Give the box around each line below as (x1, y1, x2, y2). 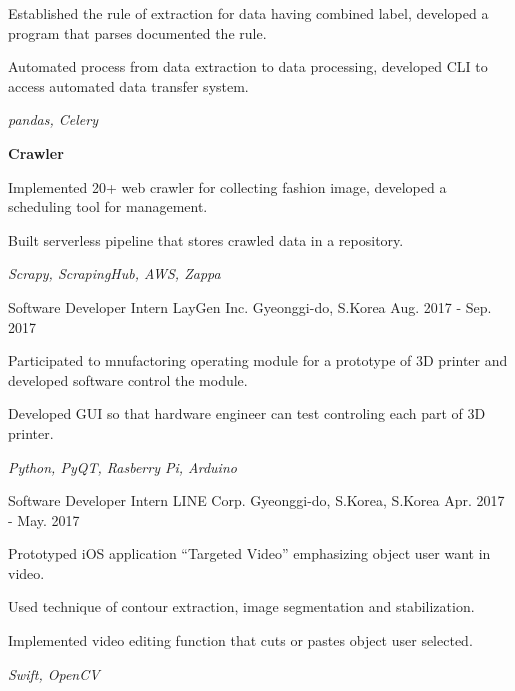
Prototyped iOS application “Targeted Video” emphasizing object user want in (8, 543, 491, 564)
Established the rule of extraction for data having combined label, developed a (8, 3, 489, 23)
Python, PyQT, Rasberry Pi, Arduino (8, 456, 237, 477)
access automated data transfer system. (8, 75, 249, 96)
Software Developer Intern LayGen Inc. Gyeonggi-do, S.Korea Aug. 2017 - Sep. (8, 296, 492, 317)
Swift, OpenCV (8, 663, 100, 684)
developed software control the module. (8, 369, 248, 390)
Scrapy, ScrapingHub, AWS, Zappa (8, 263, 221, 284)
